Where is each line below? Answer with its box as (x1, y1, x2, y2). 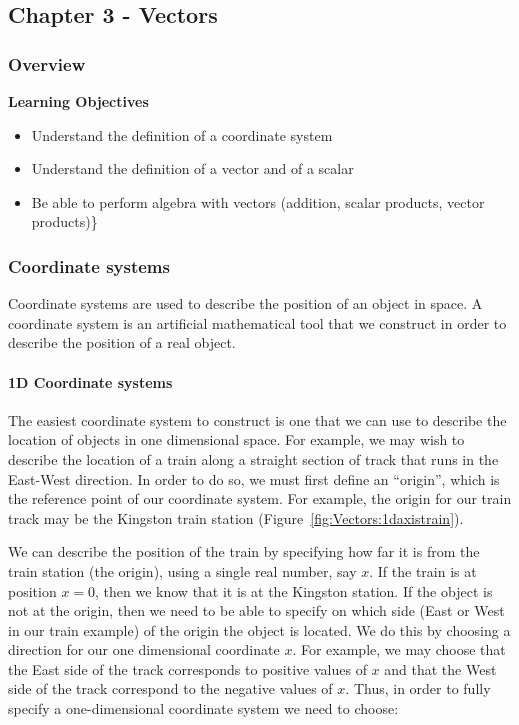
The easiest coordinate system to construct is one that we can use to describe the (8, 409, 507, 430)
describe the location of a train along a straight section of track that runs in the (8, 448, 499, 469)
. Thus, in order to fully (345, 678, 491, 699)
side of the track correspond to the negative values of (8, 678, 333, 699)
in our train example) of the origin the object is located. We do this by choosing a (8, 619, 511, 640)
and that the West (384, 658, 497, 679)
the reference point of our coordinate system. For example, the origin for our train (8, 488, 512, 509)
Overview (8, 51, 86, 76)
